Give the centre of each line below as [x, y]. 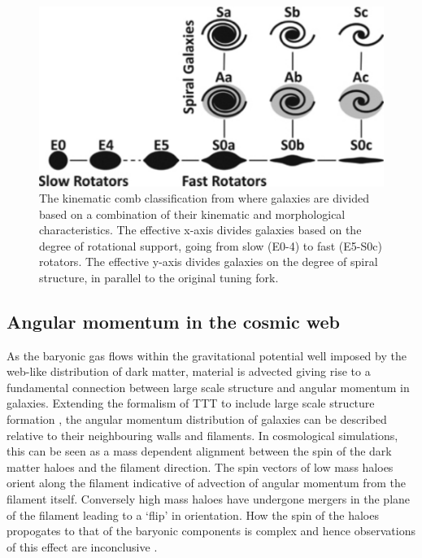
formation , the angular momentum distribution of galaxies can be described [197, 419]
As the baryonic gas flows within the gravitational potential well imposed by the [207, 355]
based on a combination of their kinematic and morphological [192, 214]
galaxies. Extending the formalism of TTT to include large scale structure [191, 403]
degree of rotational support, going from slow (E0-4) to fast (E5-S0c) [211, 245]
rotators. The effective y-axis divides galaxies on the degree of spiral [209, 262]
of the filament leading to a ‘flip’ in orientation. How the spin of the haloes [193, 514]
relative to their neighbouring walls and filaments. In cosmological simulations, [202, 435]
